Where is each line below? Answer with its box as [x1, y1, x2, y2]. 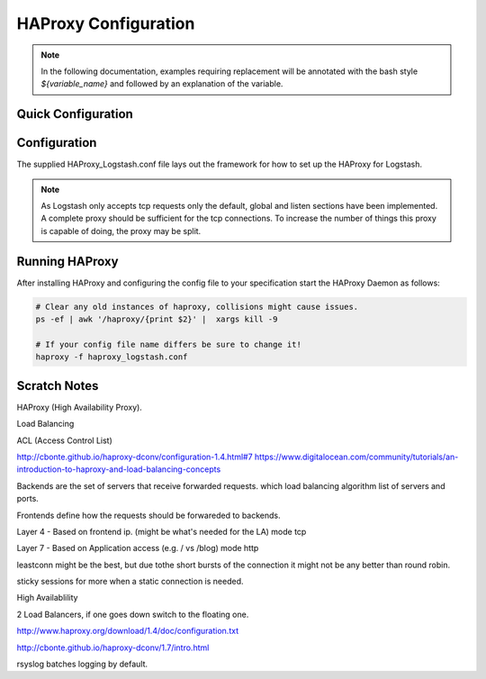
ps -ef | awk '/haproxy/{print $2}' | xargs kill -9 [35, 314, 278, 324]
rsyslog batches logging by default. [16, 658, 148, 670]
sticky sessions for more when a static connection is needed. [16, 576, 244, 587]
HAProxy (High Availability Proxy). [16, 402, 143, 412]
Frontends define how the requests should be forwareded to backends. [16, 510, 281, 521]
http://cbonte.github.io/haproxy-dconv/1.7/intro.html [16, 642, 210, 653]
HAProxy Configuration [16, 14, 195, 33]
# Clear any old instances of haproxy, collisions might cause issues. [35, 302, 359, 312]
